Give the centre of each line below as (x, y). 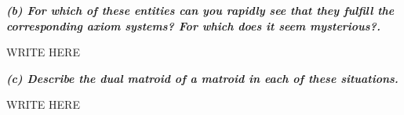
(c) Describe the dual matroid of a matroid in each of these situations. (202, 78)
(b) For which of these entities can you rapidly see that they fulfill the (200, 10)
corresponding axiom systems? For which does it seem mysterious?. (193, 25)
